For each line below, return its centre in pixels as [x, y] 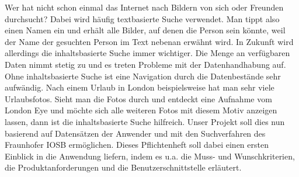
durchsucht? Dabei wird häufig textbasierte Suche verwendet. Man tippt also [142, 18]
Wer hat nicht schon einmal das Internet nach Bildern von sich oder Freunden [144, 7]
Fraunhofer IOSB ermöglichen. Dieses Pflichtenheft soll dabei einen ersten [137, 145]
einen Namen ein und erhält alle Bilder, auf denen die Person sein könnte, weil [145, 30]
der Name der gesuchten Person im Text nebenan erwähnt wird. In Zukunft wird [149, 41]
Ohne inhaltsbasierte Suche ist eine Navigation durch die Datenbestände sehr [143, 76]
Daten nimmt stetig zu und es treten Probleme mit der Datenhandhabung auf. [145, 64]
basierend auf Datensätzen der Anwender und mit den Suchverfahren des [135, 133]
